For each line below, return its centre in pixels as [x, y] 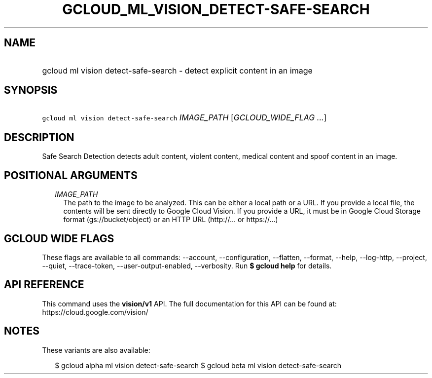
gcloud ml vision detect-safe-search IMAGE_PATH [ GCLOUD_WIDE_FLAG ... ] [184, 118]
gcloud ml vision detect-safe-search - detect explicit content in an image [177, 70]
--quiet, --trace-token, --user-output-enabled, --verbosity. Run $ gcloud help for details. [187, 265]
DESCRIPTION [39, 137]
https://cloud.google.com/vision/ [95, 312]
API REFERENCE [44, 285]
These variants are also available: [96, 350]
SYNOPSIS [31, 90]
